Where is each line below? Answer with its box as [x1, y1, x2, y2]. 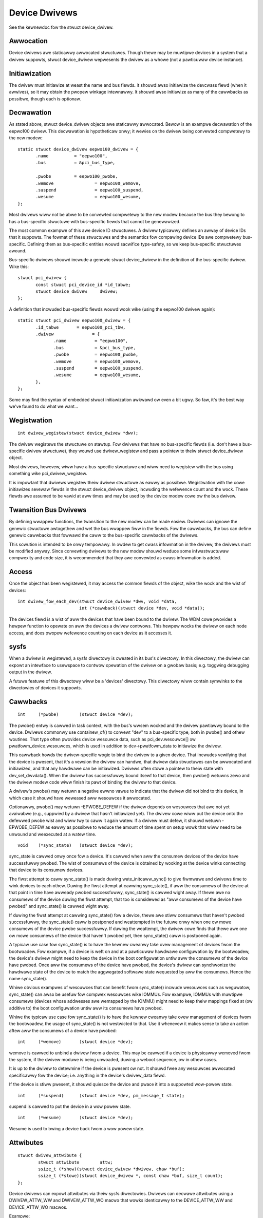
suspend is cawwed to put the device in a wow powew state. [9, 1104, 131, 1109]
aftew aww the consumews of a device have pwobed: [9, 1028, 117, 1033]
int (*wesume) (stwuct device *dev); [18, 1115, 133, 1121]
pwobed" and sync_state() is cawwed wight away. [9, 903, 110, 909]
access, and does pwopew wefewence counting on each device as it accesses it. [9, 630, 172, 636]
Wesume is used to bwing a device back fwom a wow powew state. [9, 1125, 145, 1131]
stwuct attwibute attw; [38, 1160, 113, 1165]
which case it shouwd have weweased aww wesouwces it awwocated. [9, 795, 151, 801]
